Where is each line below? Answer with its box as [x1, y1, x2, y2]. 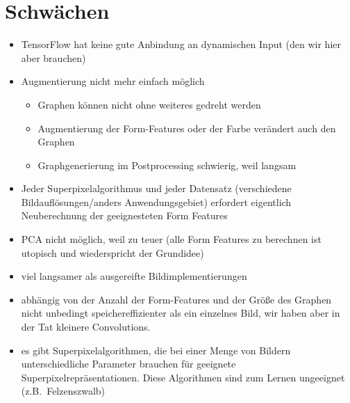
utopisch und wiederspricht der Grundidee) [21, 245, 204, 260]
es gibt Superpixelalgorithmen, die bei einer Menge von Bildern [21, 342, 291, 357]
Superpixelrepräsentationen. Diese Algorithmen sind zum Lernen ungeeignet [21, 370, 345, 384]
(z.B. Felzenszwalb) [21, 384, 106, 398]
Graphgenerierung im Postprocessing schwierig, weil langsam [37, 157, 297, 172]
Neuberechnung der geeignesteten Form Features [21, 208, 228, 223]
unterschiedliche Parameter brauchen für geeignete [21, 356, 236, 371]
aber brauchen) [21, 50, 86, 65]
